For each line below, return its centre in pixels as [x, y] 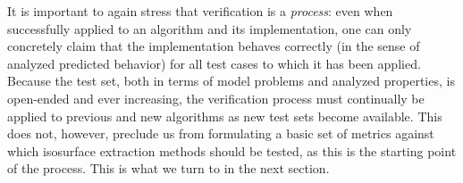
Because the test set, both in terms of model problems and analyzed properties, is [231, 81]
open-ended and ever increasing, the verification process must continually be [216, 98]
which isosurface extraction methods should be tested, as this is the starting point [232, 150]
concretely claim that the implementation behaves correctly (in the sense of [214, 46]
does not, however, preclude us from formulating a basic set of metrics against [221, 133]
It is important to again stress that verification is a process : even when [200, 11]
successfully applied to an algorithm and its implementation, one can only [210, 28]
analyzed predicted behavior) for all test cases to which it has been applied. [214, 63]
